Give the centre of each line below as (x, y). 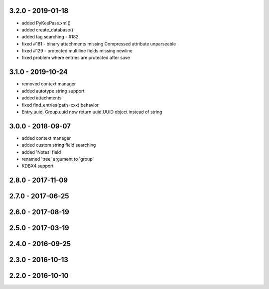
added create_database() (48, 29)
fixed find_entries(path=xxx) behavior (60, 105)
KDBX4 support (38, 166)
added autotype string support (53, 91)
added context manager (46, 138)
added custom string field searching (59, 145)
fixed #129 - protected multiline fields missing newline (77, 51)
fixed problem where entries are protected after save (76, 58)
